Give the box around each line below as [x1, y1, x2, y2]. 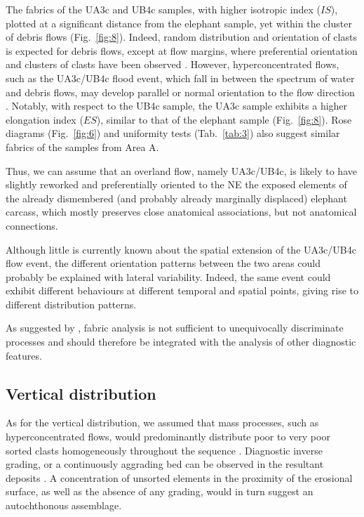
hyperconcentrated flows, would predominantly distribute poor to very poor [6, 429, 330, 444]
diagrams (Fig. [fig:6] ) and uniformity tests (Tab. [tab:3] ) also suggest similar [6, 126, 340, 140]
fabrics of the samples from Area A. [6, 139, 159, 154]
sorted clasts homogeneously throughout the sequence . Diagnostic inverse [6, 443, 323, 457]
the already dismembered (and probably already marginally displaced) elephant [6, 190, 347, 205]
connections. [6, 218, 58, 233]
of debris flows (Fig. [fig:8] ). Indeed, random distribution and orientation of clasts [6, 30, 357, 44]
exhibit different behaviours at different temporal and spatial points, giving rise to [6, 283, 358, 298]
